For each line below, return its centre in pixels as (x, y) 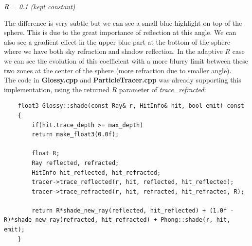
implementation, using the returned (57, 89)
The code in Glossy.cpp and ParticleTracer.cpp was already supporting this (123, 80)
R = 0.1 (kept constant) (40, 6)
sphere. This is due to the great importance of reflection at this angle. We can (120, 32)
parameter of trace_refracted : (162, 89)
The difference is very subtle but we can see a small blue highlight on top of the (123, 23)
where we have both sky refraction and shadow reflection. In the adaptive (113, 51)
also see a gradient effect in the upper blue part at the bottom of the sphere (117, 41)
